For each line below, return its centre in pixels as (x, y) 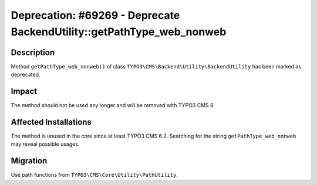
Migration (29, 161)
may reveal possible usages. (45, 144)
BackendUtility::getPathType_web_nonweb (119, 32)
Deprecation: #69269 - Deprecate (95, 15)
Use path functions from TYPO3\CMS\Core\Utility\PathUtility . (95, 175)
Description (33, 52)
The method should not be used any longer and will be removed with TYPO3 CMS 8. (113, 105)
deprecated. (26, 75)
